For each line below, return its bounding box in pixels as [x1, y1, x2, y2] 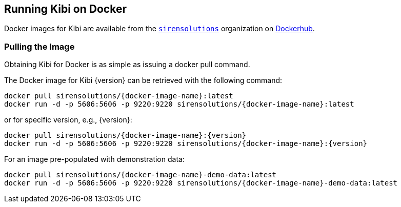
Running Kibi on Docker [4, 3, 127, 15]
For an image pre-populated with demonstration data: [4, 155, 185, 164]
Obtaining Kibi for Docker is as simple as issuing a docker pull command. [4, 60, 250, 69]
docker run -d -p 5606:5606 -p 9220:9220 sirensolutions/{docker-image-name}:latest [4, 100, 354, 109]
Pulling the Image [4, 41, 75, 52]
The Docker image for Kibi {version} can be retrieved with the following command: [4, 76, 283, 85]
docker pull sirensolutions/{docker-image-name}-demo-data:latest [4, 171, 277, 179]
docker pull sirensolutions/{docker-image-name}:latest [4, 92, 233, 100]
